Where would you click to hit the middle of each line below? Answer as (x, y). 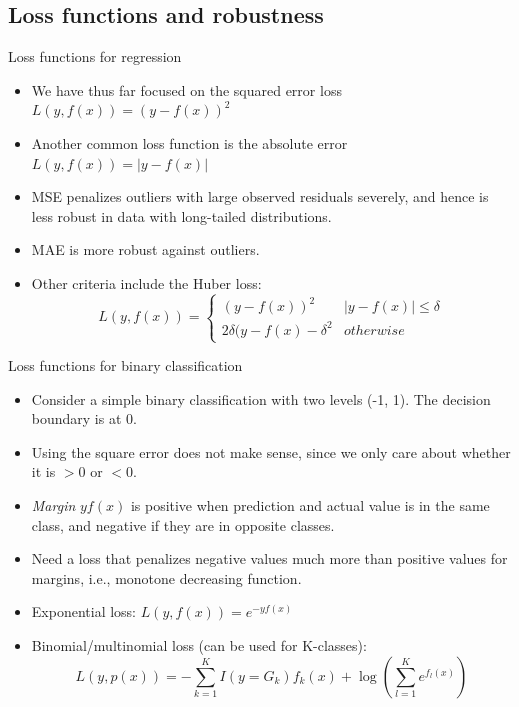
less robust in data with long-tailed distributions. (181, 215)
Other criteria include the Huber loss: (146, 282)
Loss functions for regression (95, 56)
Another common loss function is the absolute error (189, 142)
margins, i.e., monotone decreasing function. (166, 577)
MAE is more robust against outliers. (145, 249)
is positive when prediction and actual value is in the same (310, 505)
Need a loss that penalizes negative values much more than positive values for (269, 558)
